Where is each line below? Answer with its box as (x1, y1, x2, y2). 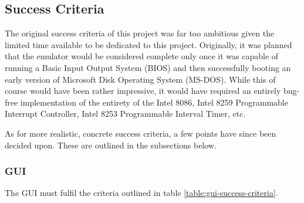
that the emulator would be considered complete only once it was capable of (5, 50, 279, 62)
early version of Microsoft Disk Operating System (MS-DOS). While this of (5, 73, 276, 85)
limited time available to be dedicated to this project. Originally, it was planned (5, 38, 292, 50)
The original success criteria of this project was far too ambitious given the (5, 27, 275, 39)
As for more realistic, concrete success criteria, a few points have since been (5, 127, 276, 139)
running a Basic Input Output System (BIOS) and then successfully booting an (5, 61, 291, 73)
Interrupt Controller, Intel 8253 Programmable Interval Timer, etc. (5, 107, 246, 120)
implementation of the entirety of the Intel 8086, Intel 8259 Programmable (20, 96, 288, 108)
